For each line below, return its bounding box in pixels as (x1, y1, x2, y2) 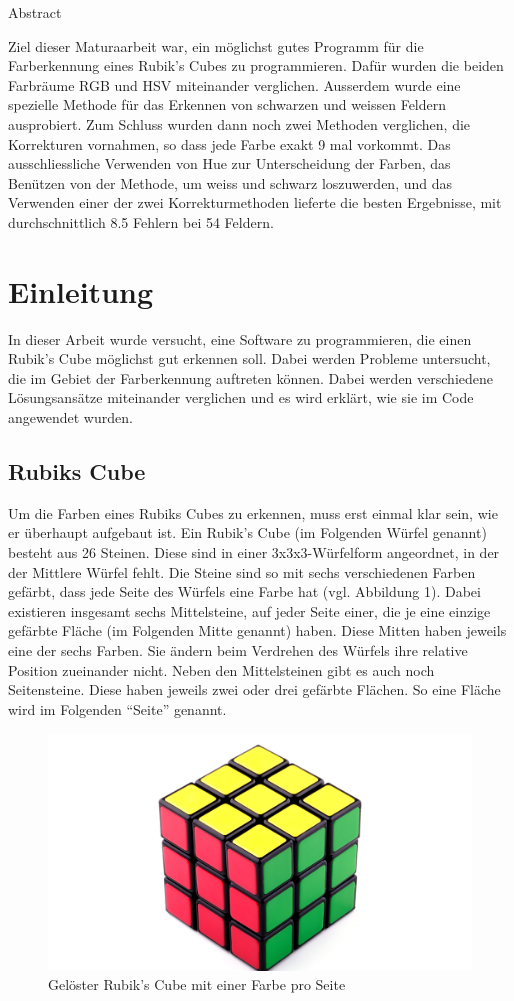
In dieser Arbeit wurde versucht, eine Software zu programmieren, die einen (8, 328, 472, 349)
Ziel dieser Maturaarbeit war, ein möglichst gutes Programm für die (8, 35, 424, 56)
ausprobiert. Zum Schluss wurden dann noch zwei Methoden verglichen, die (8, 113, 471, 134)
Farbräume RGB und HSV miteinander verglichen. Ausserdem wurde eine (8, 74, 461, 95)
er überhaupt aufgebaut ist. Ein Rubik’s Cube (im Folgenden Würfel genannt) (8, 522, 487, 543)
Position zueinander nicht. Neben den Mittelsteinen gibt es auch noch (8, 659, 435, 680)
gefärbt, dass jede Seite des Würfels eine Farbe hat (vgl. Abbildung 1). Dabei (8, 581, 481, 602)
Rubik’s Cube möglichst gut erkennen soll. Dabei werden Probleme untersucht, (8, 348, 491, 369)
